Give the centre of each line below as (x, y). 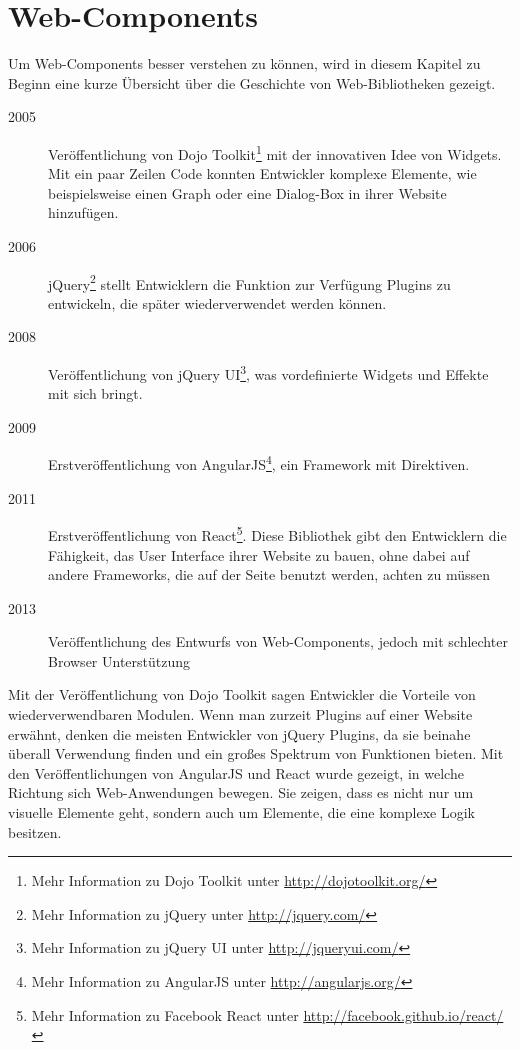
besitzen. (35, 831)
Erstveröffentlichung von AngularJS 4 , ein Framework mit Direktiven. (259, 463)
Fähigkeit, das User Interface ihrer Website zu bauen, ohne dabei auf (259, 554)
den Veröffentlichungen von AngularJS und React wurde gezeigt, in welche (236, 772)
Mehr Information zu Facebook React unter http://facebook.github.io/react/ (267, 1014)
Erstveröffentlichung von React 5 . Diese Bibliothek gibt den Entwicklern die (277, 533)
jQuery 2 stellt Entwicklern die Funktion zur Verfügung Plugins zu (249, 282)
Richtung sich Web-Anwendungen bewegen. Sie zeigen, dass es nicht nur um (241, 792)
